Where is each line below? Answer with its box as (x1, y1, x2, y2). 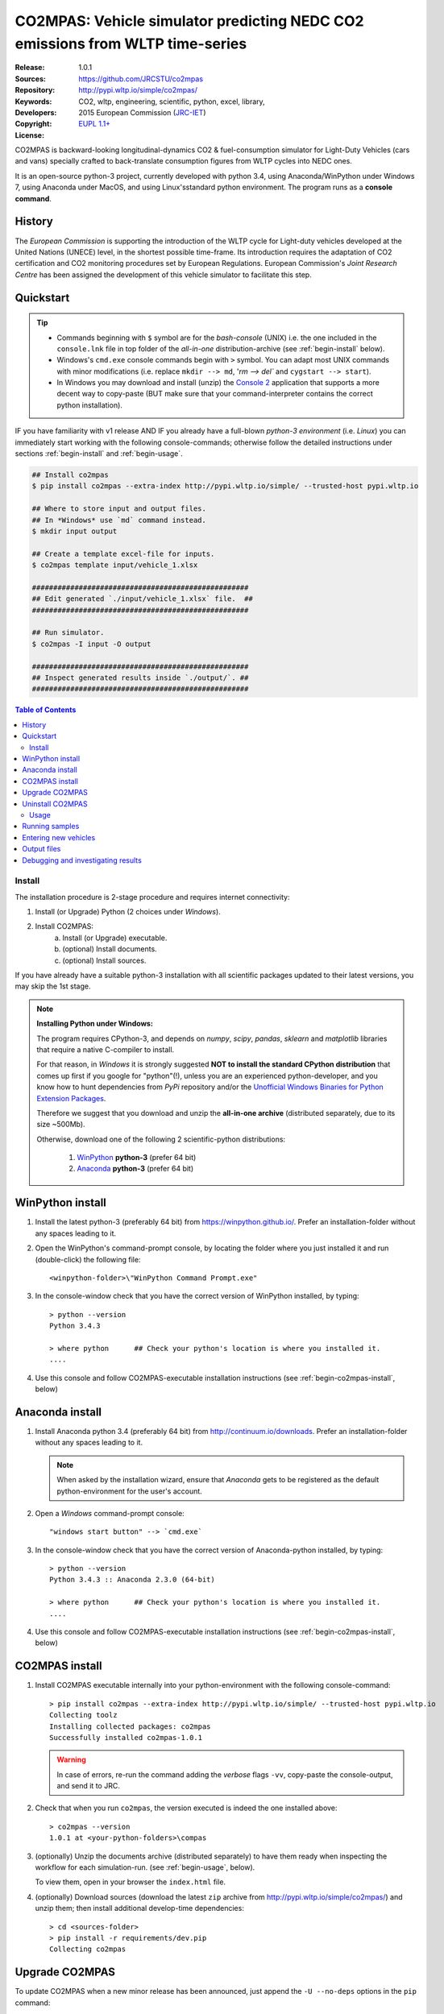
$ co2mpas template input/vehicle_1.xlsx (31, 561, 198, 570)
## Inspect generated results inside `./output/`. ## (31, 673, 249, 682)
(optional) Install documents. (62, 944, 157, 954)
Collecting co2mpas (49, 1945, 127, 1954)
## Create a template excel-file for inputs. (31, 549, 215, 558)
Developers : (15, 107, 57, 117)
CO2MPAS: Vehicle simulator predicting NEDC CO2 (15, 12, 364, 30)
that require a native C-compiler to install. (36, 1044, 175, 1055)
